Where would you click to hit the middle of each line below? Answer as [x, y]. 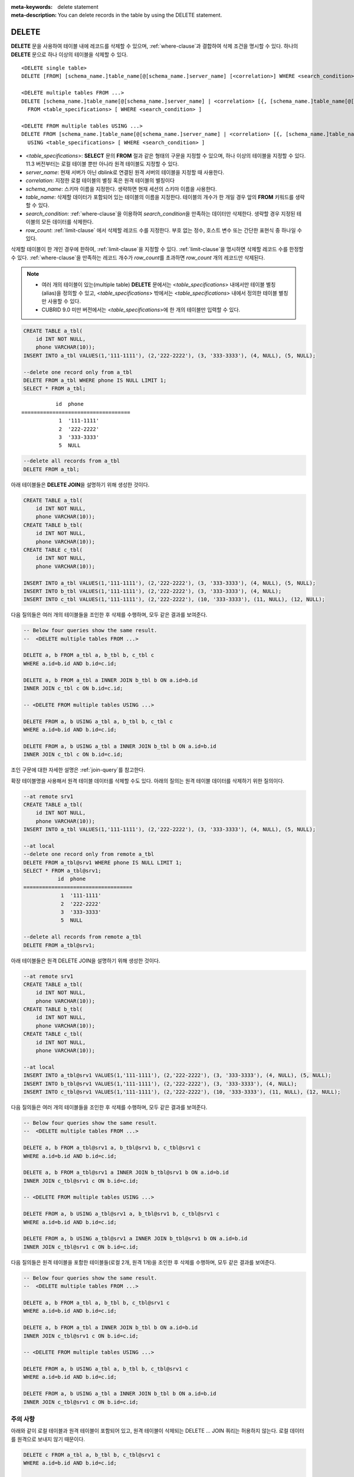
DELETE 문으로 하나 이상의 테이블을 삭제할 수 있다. [69, 54]
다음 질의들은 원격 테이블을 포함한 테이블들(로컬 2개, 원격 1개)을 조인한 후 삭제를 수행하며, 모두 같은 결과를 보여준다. [143, 1262]
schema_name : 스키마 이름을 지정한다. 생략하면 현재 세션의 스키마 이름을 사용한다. [121, 188]
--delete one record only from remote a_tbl [89, 854]
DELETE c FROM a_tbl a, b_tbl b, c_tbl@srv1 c [92, 1455]
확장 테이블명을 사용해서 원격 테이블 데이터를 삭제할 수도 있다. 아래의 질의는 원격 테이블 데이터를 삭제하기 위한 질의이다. [147, 780]
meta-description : [34, 15]
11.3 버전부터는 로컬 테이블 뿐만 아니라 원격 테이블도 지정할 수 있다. [102, 164]
